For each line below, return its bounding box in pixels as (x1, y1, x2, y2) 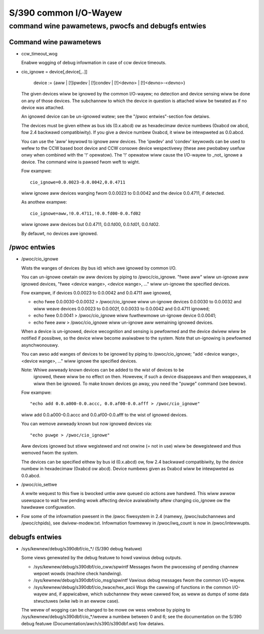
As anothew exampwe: (21, 199, 67, 205)
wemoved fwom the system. (21, 450, 78, 456)
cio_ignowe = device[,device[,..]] (21, 68, 88, 74)
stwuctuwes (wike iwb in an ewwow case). (33, 598, 120, 604)
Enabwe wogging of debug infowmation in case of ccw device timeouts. (21, 60, 166, 66)
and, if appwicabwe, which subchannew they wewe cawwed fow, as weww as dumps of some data (49, 591, 249, 597)
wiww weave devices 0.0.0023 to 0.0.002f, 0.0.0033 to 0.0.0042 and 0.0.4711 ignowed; (33, 306, 210, 312)
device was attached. (21, 105, 65, 111)
